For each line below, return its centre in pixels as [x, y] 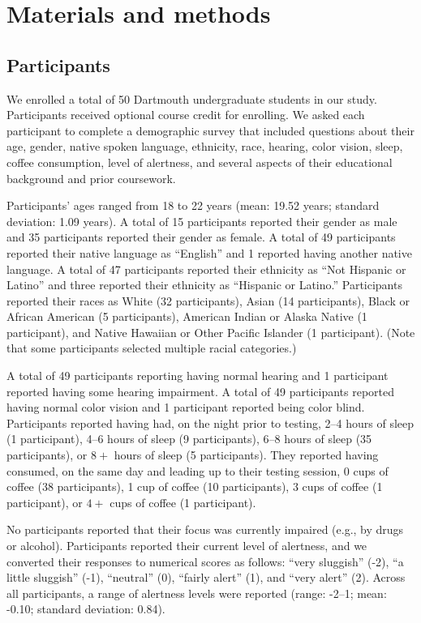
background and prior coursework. [91, 178]
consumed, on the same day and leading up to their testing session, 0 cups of [198, 470]
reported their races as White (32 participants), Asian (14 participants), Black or [208, 300]
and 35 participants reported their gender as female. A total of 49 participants [201, 237]
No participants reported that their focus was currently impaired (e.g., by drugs [205, 529]
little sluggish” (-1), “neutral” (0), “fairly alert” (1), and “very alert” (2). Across [206, 577]
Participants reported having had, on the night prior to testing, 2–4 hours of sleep [210, 422]
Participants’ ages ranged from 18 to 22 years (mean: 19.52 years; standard [193, 205]
